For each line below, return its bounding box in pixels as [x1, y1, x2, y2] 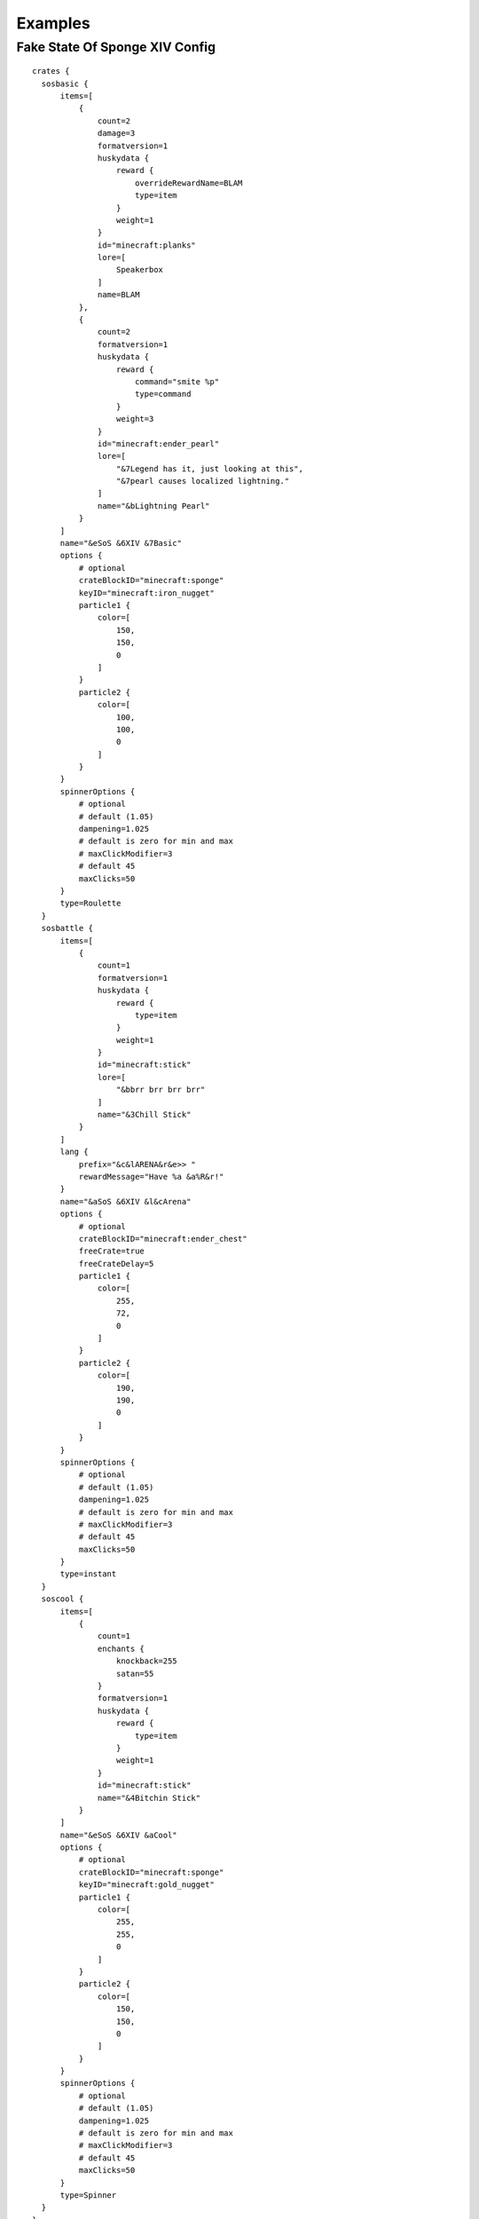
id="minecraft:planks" [98, 240, 197, 250]
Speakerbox [115, 265, 164, 275]
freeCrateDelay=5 [78, 1259, 154, 1268]
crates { [32, 67, 70, 76]
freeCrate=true [78, 1246, 145, 1256]
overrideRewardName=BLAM [134, 178, 243, 188]
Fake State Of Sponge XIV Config [16, 39, 216, 55]
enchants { [98, 1643, 145, 1654]
